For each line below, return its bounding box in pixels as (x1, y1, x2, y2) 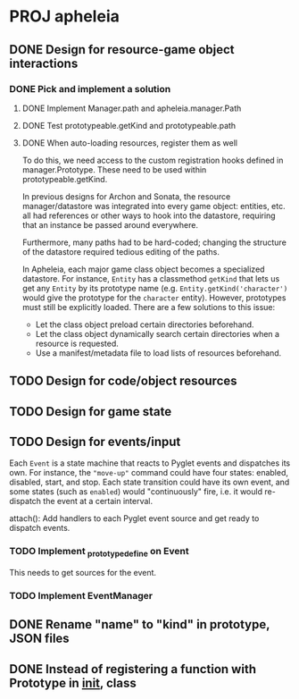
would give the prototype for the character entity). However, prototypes (21, 292, 287, 303)
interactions (9, 55, 79, 71)
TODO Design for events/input (9, 434, 181, 450)
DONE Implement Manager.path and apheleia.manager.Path (21, 103, 242, 114)
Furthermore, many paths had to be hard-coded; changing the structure (21, 237, 287, 248)
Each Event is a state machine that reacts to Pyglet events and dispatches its (9, 458, 291, 468)
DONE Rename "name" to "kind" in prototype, (9, 617, 270, 632)
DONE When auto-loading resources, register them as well (21, 137, 238, 148)
